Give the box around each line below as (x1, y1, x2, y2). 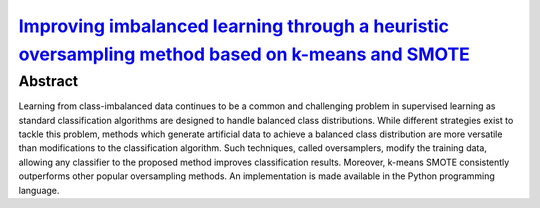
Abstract (18, 72, 79, 90)
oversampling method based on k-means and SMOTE (18, 43, 470, 65)
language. (18, 184, 60, 196)
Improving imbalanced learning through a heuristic (18, 15, 450, 37)
